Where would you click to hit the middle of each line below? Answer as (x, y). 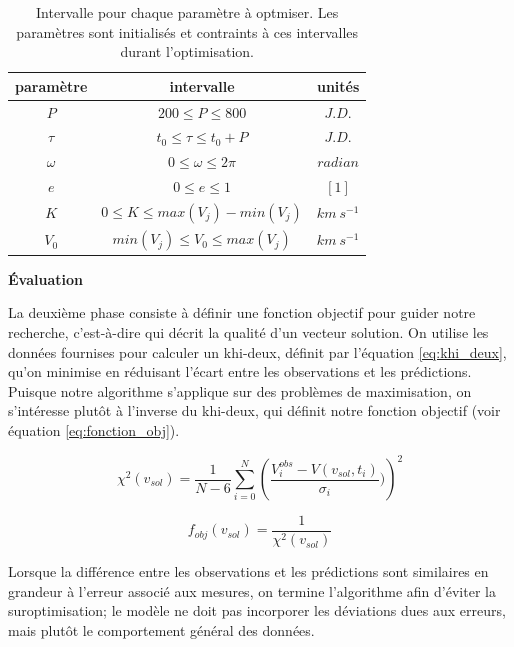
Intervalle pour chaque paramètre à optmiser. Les (187, 12)
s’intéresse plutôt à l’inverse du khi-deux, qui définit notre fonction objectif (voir (254, 410)
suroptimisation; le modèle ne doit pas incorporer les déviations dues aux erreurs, (257, 610)
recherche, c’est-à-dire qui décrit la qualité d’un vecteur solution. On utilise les (248, 331)
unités (338, 85)
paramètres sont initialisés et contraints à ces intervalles (187, 31)
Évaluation (45, 278)
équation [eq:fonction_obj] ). (94, 429)
